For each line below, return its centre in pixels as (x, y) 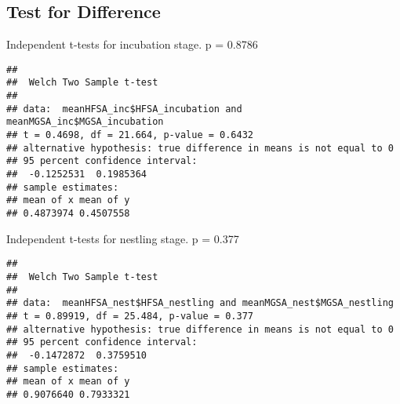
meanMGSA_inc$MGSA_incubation (85, 122)
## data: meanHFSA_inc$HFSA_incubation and (124, 109)
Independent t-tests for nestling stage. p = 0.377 (123, 238)
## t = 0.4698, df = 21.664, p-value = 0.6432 (130, 135)
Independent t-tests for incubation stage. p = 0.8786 (132, 44)
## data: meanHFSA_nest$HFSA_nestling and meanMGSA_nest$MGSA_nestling (200, 303)
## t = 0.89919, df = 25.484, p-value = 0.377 (130, 316)
